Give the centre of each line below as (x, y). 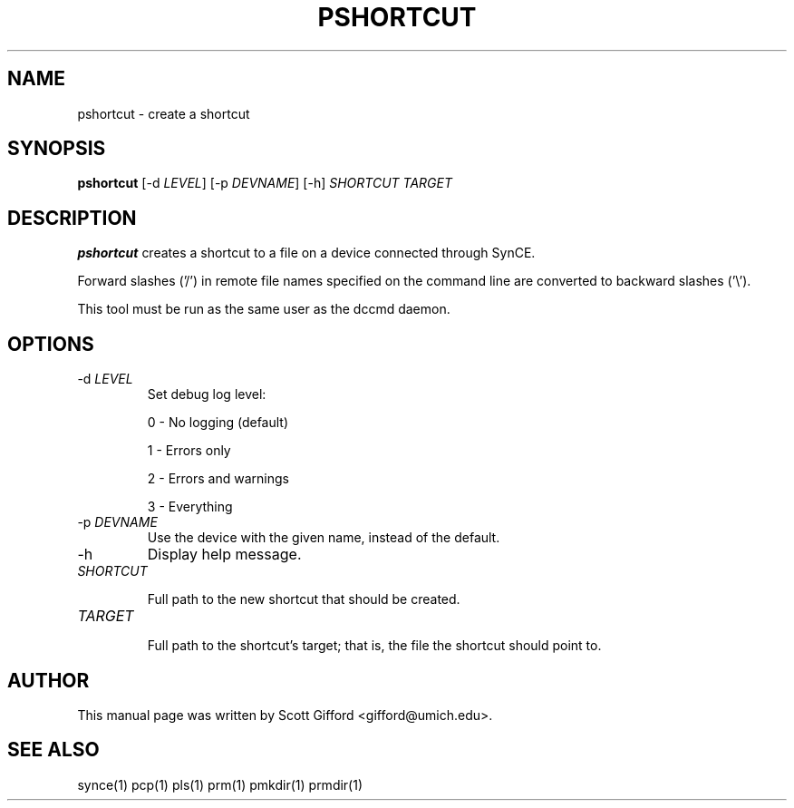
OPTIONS (51, 344)
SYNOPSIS (57, 149)
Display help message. (224, 555)
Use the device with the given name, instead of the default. (324, 538)
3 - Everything (190, 507)
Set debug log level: (207, 394)
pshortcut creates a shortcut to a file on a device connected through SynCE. (306, 253)
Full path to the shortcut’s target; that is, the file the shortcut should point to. (374, 646)
